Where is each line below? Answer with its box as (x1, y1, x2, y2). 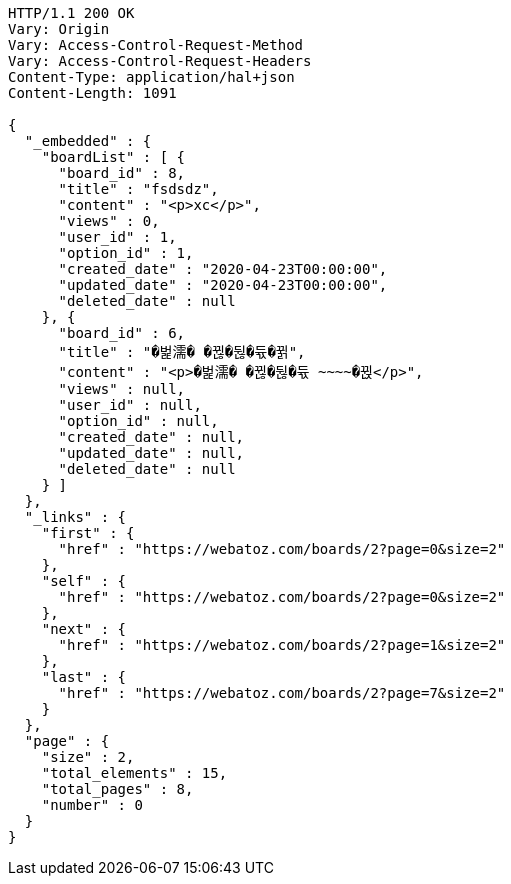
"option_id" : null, (58, 413, 219, 429)
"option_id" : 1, (58, 245, 194, 261)
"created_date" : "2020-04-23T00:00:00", (58, 261, 388, 277)
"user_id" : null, (58, 397, 202, 413)
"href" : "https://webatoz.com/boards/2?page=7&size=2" (58, 685, 506, 701)
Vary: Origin (8, 21, 110, 37)
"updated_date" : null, (58, 445, 245, 461)
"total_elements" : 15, (41, 765, 228, 781)
